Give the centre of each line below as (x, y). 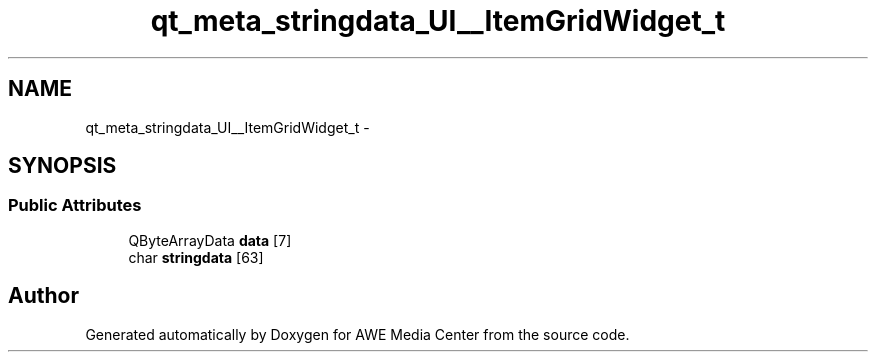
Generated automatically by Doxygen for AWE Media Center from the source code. (357, 334)
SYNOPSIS (62, 166)
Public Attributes (75, 205)
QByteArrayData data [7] (210, 240)
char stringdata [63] (196, 257)
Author (43, 296)
